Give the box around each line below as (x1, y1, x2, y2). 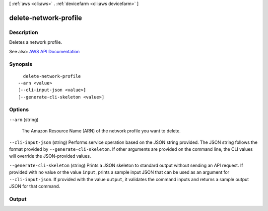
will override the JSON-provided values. (9, 153, 91, 159)
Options (9, 106, 29, 113)
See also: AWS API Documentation (9, 48, 80, 54)
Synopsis (9, 61, 32, 68)
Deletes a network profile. (9, 39, 62, 45)
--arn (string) (9, 116, 39, 122)
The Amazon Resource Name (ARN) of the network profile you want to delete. (21, 128, 181, 134)
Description (9, 29, 38, 36)
